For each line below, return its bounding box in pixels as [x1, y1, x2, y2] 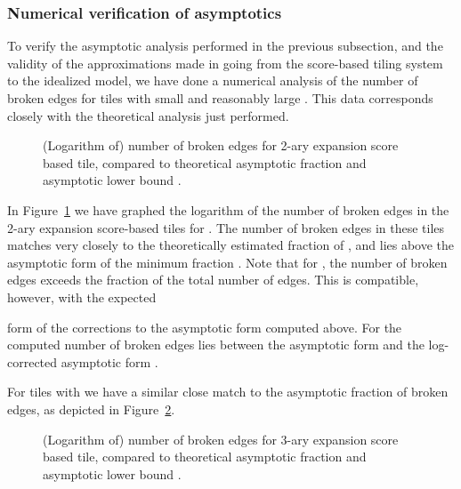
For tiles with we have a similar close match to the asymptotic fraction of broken [7, 382, 449, 401]
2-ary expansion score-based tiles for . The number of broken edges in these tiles [7, 218, 445, 236]
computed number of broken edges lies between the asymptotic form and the [7, 335, 425, 354]
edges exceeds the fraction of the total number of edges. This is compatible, [7, 270, 419, 289]
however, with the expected [7, 287, 157, 306]
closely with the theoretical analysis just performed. [7, 106, 289, 124]
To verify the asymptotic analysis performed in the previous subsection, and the [7, 36, 443, 55]
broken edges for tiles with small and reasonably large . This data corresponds [7, 89, 433, 107]
